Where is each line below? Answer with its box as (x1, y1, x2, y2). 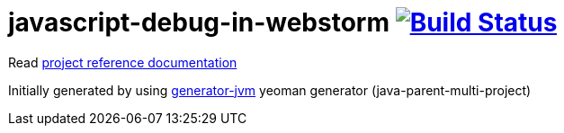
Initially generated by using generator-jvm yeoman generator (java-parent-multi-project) (8, 82, 532, 98)
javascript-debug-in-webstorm (8, 7, 390, 38)
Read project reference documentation (8, 54, 237, 70)
